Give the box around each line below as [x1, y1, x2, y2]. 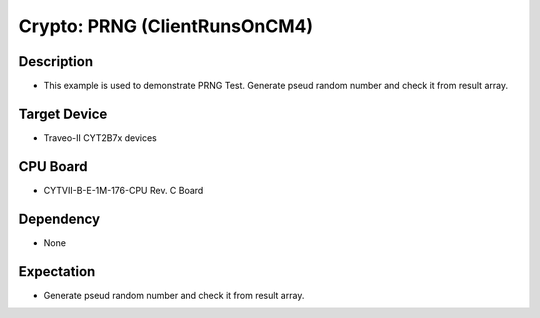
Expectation [18, 263, 96, 280]
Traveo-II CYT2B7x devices [43, 131, 157, 144]
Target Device [18, 105, 108, 122]
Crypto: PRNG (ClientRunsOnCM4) [18, 15, 314, 37]
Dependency [18, 210, 100, 227]
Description [18, 53, 94, 70]
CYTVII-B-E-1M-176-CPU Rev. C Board [43, 184, 204, 196]
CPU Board [18, 158, 88, 175]
